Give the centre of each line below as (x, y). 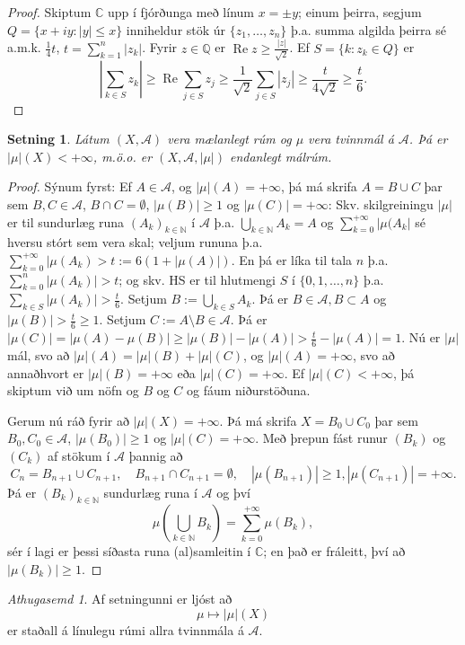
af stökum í (79, 455)
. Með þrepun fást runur (321, 438)
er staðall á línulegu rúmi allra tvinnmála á (126, 630)
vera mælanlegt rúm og (229, 139)
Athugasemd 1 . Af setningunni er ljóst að (120, 599)
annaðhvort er (46, 372)
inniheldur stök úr (176, 29)
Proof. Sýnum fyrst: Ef (70, 186)
